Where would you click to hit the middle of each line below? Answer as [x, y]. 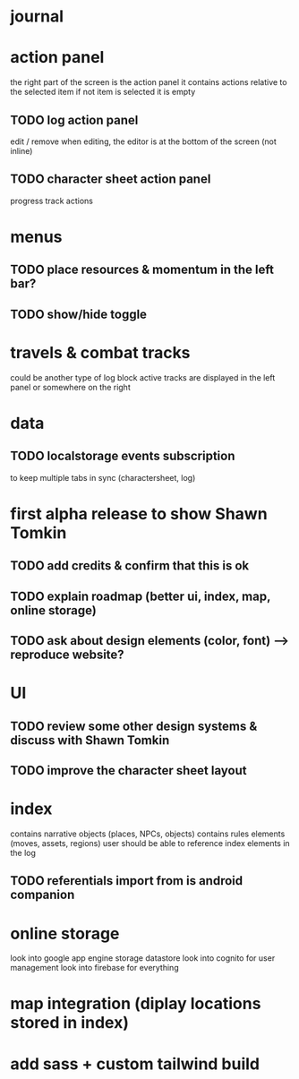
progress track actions [51, 201]
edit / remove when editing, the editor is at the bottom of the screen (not [143, 141]
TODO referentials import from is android [127, 881]
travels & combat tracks [100, 352]
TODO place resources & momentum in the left [142, 270]
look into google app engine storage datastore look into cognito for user [143, 958]
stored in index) [69, 1023]
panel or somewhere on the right [70, 387]
